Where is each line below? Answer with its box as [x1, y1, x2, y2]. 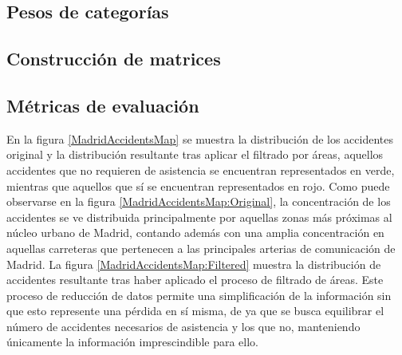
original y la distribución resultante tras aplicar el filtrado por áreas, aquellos [6, 146, 384, 163]
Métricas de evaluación [6, 93, 199, 117]
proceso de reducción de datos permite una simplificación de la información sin [6, 286, 392, 303]
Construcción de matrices [6, 46, 221, 71]
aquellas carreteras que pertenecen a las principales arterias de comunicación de [6, 239, 396, 256]
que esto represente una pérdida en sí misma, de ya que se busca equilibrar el [6, 302, 384, 319]
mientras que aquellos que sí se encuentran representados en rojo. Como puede [6, 177, 390, 194]
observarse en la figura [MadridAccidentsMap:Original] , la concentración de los [6, 193, 391, 210]
